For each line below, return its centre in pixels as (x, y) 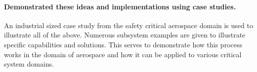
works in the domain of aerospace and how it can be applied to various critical (123, 54)
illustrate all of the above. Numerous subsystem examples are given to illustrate (125, 35)
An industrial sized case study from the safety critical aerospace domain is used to (128, 25)
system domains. (29, 64)
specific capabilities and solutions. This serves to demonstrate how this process (123, 44)
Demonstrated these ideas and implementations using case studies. (120, 6)
